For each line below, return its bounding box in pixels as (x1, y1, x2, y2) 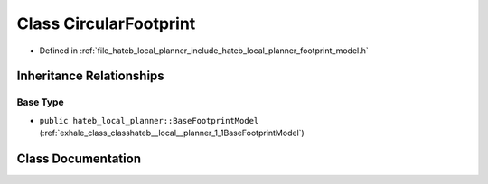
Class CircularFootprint (16, 14, 196, 33)
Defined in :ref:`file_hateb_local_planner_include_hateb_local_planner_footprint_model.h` (39, 45, 370, 56)
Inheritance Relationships (16, 69, 164, 84)
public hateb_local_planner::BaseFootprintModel (39, 115, 259, 125)
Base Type (16, 96, 64, 108)
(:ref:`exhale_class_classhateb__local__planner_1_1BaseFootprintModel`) (39, 127, 305, 139)
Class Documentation (16, 151, 142, 166)
